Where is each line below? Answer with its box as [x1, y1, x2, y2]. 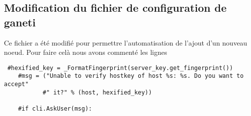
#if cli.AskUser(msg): [18, 105, 92, 113]
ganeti [4, 14, 36, 29]
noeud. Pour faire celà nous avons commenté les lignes [4, 47, 167, 57]
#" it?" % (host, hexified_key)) [42, 89, 152, 96]
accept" [4, 81, 29, 88]
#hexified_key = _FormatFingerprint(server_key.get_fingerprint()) [7, 64, 233, 71]
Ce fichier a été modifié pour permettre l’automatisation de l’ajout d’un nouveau [4, 37, 248, 47]
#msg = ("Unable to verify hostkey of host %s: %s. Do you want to [18, 72, 244, 80]
